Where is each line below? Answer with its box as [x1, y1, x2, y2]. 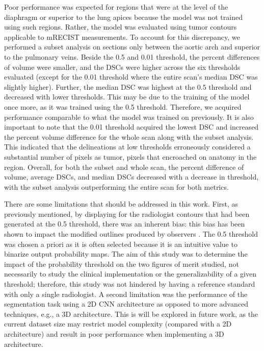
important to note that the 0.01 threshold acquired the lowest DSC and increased [4, 121, 259, 132]
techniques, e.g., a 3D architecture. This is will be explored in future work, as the [4, 308, 258, 319]
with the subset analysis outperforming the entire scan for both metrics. [4, 181, 229, 192]
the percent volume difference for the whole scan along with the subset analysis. [4, 131, 254, 142]
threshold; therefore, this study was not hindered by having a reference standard [4, 279, 255, 289]
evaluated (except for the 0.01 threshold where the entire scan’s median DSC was [4, 71, 258, 82]
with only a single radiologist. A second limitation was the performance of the [4, 288, 248, 299]
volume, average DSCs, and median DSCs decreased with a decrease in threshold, [4, 171, 259, 182]
